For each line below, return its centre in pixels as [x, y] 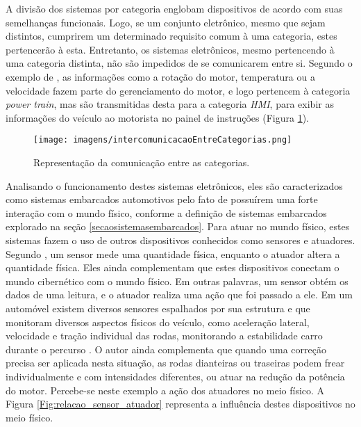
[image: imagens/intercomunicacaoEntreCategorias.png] [163, 140]
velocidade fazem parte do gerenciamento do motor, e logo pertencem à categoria [178, 90]
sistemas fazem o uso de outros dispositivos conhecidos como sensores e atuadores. [180, 240]
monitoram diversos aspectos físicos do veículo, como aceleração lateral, [158, 322]
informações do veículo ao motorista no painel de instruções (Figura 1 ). [158, 117]
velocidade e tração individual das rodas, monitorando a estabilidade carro [164, 336]
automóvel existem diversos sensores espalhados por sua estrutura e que [158, 308]
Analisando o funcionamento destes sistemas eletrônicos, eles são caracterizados [174, 185]
